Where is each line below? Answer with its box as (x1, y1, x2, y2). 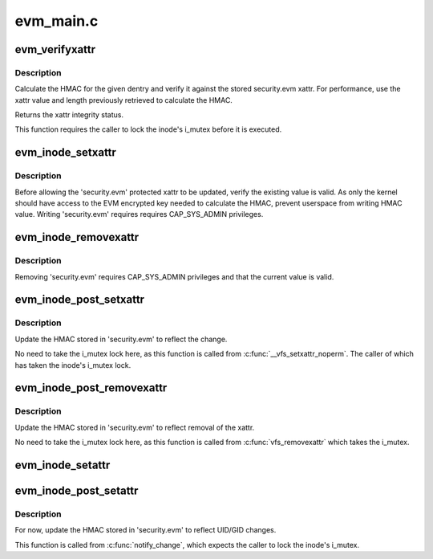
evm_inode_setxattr (14, 145, 116, 160)
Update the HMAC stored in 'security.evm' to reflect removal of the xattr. (14, 422, 255, 432)
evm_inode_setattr (14, 458, 111, 471)
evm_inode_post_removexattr (14, 382, 168, 395)
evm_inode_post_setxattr (14, 293, 144, 307)
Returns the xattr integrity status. (14, 110, 124, 120)
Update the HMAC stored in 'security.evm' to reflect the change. (14, 334, 228, 344)
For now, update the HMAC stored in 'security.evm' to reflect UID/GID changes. (14, 525, 277, 535)
